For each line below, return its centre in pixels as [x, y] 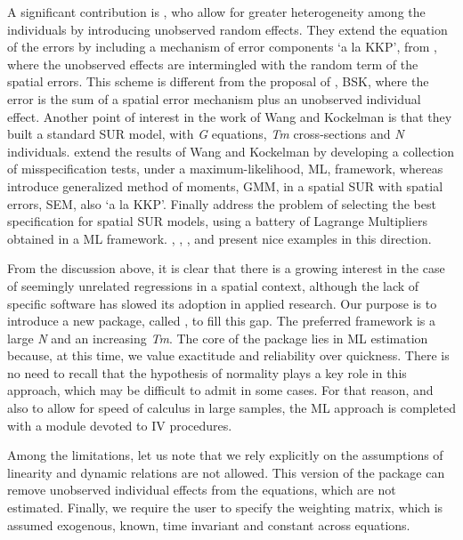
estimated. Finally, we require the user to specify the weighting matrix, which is [225, 508]
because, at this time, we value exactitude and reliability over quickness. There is [228, 355]
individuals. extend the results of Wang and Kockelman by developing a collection [231, 151]
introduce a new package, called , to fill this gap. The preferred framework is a [222, 321]
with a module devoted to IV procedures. [120, 425]
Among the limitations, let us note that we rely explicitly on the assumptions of [225, 455]
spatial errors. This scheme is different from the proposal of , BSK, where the [218, 81]
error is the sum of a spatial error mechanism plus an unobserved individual [214, 98]
